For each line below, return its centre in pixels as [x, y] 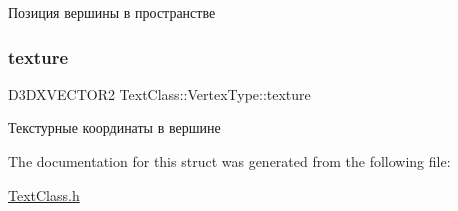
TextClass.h [44, 194]
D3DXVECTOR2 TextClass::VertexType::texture [159, 93]
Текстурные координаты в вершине [114, 127]
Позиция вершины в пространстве [112, 12]
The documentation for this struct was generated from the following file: [229, 161]
